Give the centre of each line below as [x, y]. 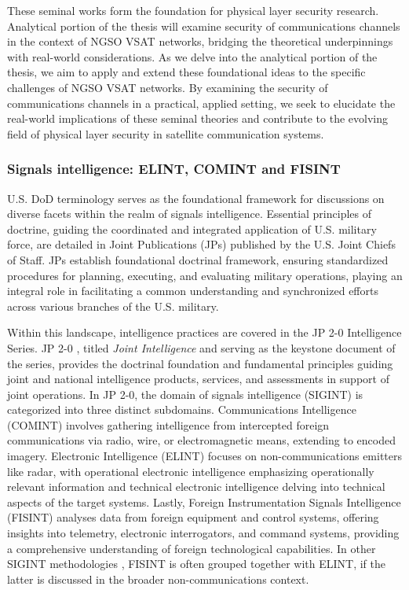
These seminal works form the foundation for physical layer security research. [193, 10]
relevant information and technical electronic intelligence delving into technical [196, 487]
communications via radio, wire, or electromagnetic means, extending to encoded [201, 440]
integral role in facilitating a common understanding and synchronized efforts [193, 291]
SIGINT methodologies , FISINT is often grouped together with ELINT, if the [196, 564]
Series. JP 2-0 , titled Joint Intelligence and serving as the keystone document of [201, 347]
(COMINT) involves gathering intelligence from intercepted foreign [168, 424]
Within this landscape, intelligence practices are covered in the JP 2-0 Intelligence [204, 332]
